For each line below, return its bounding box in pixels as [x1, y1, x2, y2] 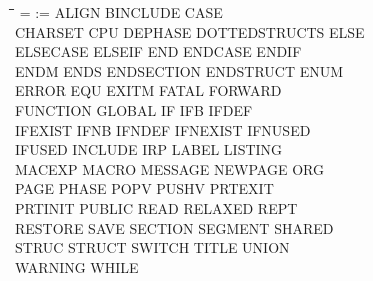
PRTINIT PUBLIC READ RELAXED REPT [15, 197, 298, 218]
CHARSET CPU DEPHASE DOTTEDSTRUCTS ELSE [15, 21, 365, 42]
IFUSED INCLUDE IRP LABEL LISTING [15, 139, 283, 160]
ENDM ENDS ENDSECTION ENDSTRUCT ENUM [15, 60, 344, 81]
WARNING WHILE [15, 256, 139, 277]
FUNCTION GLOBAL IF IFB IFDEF [15, 99, 253, 120]
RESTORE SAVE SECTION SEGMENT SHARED [15, 217, 334, 238]
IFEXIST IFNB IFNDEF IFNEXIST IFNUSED [15, 119, 311, 140]
